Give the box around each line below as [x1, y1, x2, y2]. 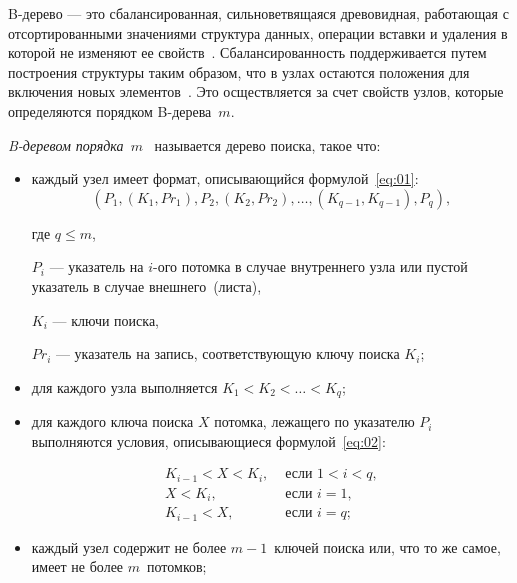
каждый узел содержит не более [31, 536, 227, 557]
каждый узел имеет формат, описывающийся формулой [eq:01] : [31, 168, 419, 189]
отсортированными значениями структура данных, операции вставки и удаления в [8, 22, 508, 43]
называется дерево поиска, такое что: [154, 134, 381, 155]
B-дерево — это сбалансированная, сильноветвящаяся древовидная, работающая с [8, 3, 509, 23]
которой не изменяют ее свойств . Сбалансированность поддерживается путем [8, 42, 487, 63]
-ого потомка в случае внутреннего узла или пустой [153, 256, 468, 277]
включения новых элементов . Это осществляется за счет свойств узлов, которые [8, 81, 504, 102]
